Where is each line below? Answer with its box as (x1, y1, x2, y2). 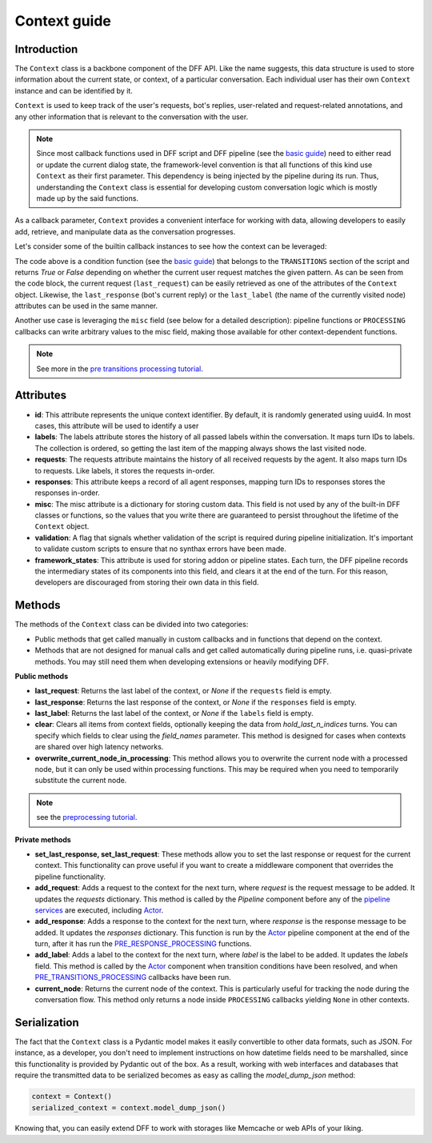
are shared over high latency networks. (34, 742, 164, 752)
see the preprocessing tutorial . (36, 813, 138, 822)
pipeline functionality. (34, 872, 106, 881)
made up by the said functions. (36, 193, 139, 203)
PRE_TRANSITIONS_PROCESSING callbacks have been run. (34, 973, 231, 982)
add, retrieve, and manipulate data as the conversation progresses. (14, 226, 236, 236)
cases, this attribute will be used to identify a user (34, 421, 199, 430)
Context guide (14, 12, 111, 30)
